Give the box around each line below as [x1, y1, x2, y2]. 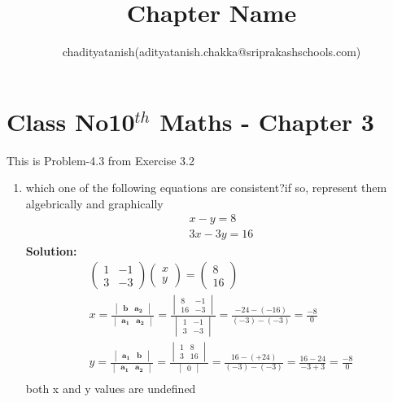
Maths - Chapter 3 [159, 104, 374, 138]
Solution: [25, 242, 77, 259]
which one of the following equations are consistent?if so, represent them [25, 179, 387, 196]
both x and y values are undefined [25, 380, 196, 397]
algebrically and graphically [25, 194, 164, 212]
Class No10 [7, 104, 135, 138]
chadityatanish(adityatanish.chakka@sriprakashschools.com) [62, 43, 361, 60]
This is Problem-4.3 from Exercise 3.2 [7, 151, 194, 168]
